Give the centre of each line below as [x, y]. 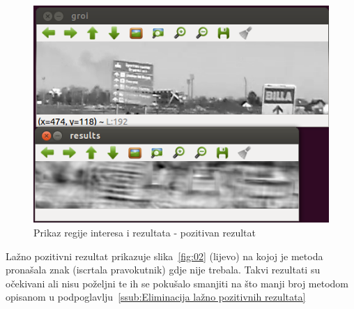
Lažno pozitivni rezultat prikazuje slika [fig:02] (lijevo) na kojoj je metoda [164, 256]
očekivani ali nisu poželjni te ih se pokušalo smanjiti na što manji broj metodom [177, 283]
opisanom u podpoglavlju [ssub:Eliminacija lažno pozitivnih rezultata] [156, 297]
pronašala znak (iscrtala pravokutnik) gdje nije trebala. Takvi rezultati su [163, 270]
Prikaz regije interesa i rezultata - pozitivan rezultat [145, 233]
